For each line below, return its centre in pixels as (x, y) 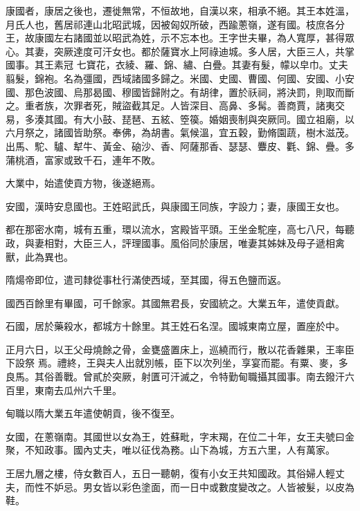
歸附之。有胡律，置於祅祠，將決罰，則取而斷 (252, 92)
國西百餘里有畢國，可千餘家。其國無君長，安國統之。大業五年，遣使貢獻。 (175, 303)
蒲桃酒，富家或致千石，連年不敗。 (83, 159)
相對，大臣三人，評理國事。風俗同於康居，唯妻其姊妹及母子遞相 (189, 242)
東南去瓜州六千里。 (78, 390)
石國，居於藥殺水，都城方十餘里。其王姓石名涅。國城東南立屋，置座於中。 (175, 326)
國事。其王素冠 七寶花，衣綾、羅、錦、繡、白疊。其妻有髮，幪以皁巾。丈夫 (177, 65)
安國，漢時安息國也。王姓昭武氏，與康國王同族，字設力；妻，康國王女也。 (175, 206)
